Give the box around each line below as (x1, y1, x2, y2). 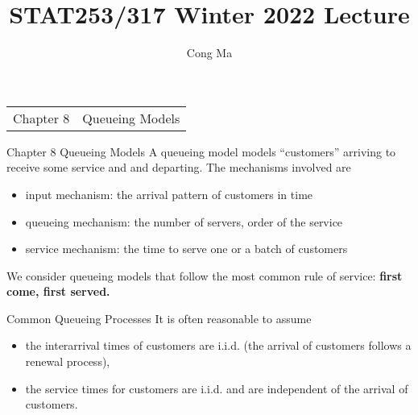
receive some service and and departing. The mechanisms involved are (6, 159, 351, 176)
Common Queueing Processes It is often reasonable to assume (6, 309, 312, 326)
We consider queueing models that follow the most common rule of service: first (6, 267, 403, 284)
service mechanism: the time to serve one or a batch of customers (25, 240, 348, 257)
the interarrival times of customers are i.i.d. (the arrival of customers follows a (25, 337, 412, 354)
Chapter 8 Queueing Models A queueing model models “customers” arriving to (6, 143, 396, 160)
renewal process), (25, 353, 110, 370)
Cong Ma (186, 44, 233, 61)
